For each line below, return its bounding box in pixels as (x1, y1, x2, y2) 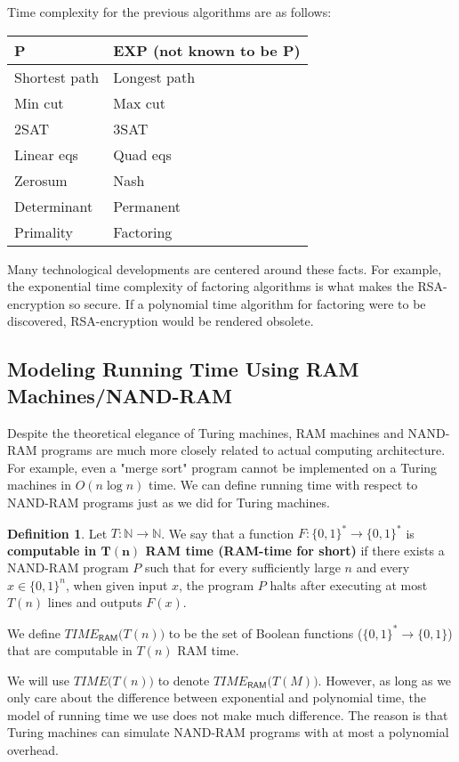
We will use (7, 670, 70, 689)
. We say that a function (161, 523, 294, 542)
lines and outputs (47, 593, 142, 612)
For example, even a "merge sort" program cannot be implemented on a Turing (7, 458, 438, 476)
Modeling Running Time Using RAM (7, 355, 359, 383)
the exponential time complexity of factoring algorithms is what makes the (7, 277, 414, 296)
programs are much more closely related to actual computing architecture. (41, 441, 446, 459)
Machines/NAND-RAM (7, 381, 232, 409)
